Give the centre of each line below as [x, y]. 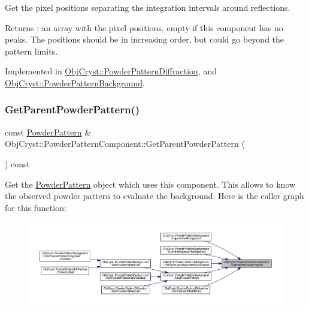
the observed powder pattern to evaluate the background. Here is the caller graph [154, 196]
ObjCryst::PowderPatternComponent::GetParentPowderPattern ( [125, 144]
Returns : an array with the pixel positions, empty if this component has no [144, 27]
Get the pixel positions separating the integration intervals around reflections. [148, 7]
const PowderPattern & [48, 132]
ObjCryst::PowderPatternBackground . [75, 82]
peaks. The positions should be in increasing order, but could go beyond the [145, 39]
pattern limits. [31, 51]
